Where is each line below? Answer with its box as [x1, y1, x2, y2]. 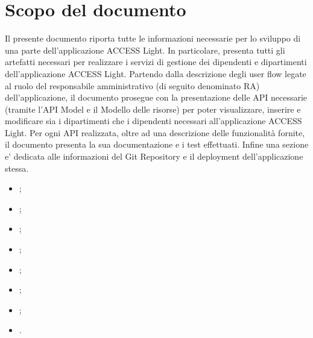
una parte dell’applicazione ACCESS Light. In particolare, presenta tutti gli [5, 43, 285, 56]
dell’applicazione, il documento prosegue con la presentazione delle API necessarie [5, 91, 308, 104]
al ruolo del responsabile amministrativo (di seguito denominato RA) [5, 79, 260, 92]
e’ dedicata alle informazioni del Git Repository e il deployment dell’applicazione [5, 150, 303, 163]
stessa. [5, 161, 29, 174]
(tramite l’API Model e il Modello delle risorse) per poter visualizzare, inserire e [5, 102, 301, 115]
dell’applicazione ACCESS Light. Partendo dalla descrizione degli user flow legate [5, 67, 306, 80]
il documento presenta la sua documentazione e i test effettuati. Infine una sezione [5, 138, 309, 151]
